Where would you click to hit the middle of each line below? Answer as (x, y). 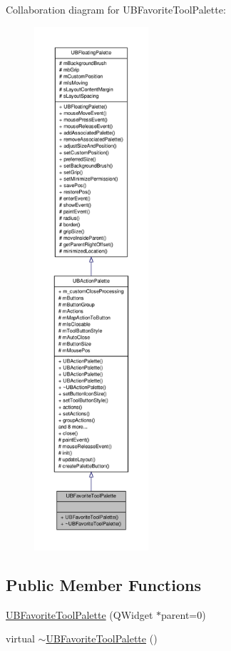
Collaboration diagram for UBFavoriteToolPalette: (116, 9)
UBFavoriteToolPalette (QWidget (79, 614)
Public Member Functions (103, 584)
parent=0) (184, 614)
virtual (20, 639)
